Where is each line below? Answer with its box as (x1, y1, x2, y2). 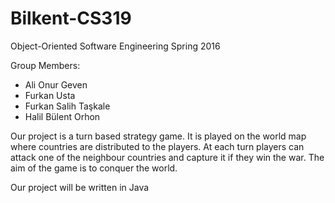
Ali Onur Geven (24, 78, 88, 91)
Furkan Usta (24, 89, 76, 101)
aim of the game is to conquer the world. (10, 162, 178, 174)
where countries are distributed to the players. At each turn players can (10, 140, 305, 152)
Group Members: (10, 59, 81, 71)
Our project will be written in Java (10, 181, 150, 193)
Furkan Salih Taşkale (24, 100, 111, 112)
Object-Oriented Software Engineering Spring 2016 (10, 40, 221, 52)
